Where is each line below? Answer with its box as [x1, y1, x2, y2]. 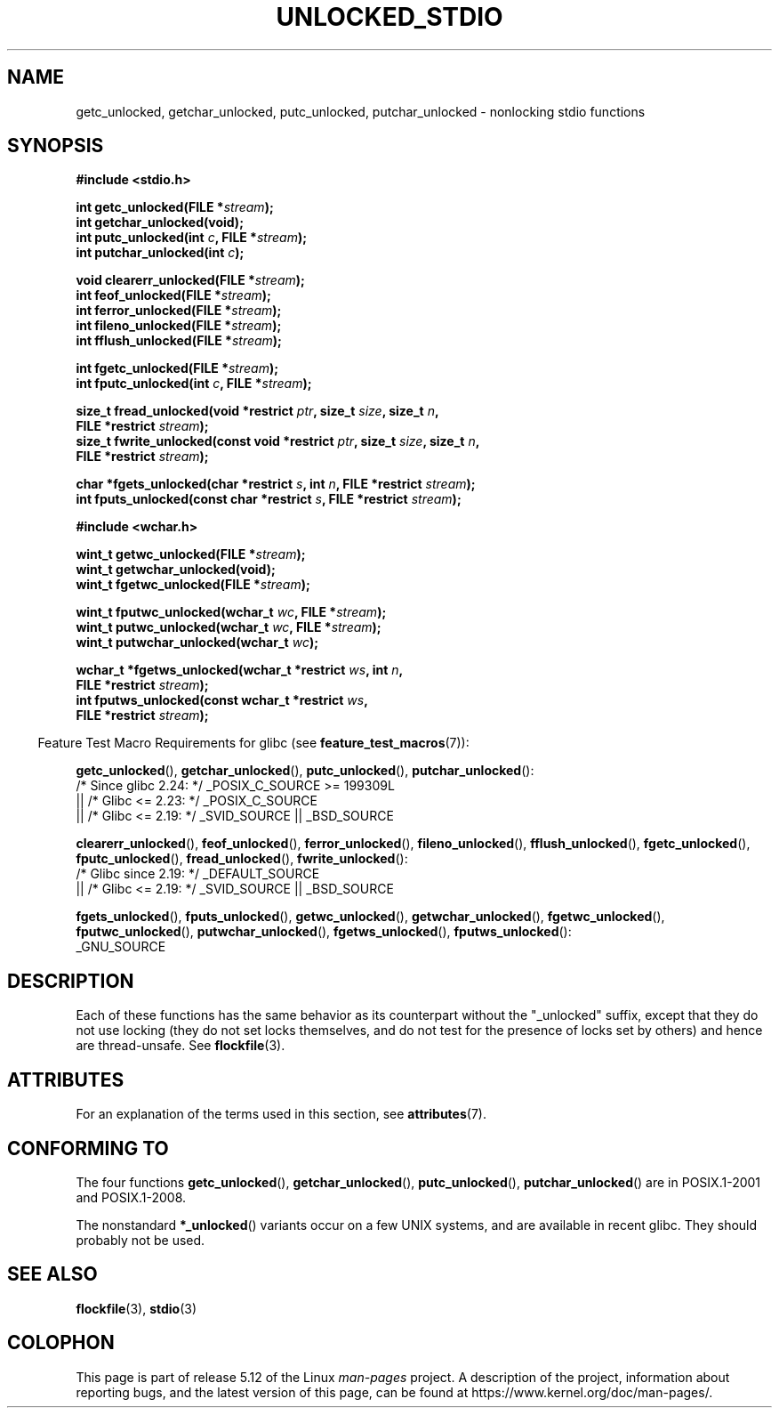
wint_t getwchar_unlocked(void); [76, 562, 276, 578]
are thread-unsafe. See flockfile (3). [76, 1038, 285, 1054]
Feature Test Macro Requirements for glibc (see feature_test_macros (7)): [37, 735, 470, 751]
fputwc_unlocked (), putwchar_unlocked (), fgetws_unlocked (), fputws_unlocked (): [76, 924, 572, 940]
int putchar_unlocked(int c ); [76, 245, 245, 261]
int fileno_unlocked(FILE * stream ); [76, 318, 282, 334]
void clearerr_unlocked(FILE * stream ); [76, 272, 305, 288]
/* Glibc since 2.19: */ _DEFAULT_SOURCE [76, 866, 320, 882]
